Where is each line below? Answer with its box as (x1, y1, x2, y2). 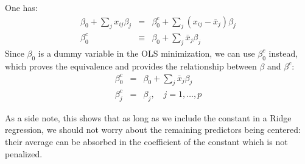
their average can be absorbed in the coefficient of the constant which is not (5, 135, 288, 148)
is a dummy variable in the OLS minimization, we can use (38, 46, 255, 59)
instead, (268, 46, 298, 59)
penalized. (5, 147, 43, 160)
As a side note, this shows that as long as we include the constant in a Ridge (5, 111, 292, 124)
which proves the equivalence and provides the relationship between (5, 59, 257, 72)
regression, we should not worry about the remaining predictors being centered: (5, 123, 301, 136)
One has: (5, 1, 38, 13)
